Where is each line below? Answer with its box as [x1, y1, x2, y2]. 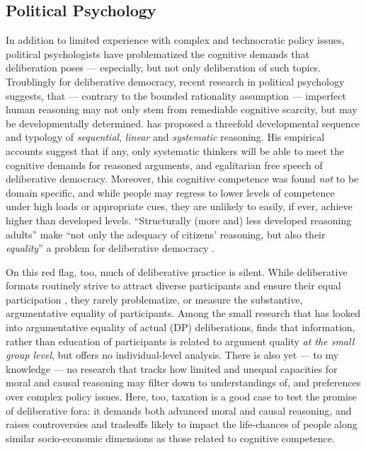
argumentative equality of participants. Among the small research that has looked [6, 306, 360, 321]
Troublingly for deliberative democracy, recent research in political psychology [6, 74, 345, 88]
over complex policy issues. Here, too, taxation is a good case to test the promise [6, 389, 357, 404]
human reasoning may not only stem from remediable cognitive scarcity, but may [6, 102, 358, 117]
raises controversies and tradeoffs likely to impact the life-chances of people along [6, 417, 358, 432]
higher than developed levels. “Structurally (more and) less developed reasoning [6, 212, 352, 227]
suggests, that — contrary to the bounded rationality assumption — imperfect [6, 88, 346, 103]
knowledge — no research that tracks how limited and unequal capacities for [6, 361, 338, 376]
